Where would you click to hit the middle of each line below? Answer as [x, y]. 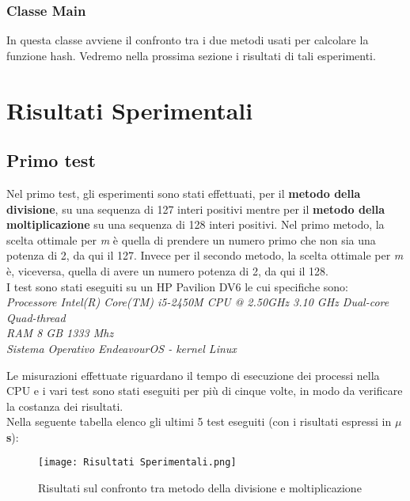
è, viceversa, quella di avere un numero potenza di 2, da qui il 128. [167, 270]
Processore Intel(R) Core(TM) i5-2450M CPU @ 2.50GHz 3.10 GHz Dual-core [198, 302]
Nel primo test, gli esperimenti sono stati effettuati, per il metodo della [184, 193]
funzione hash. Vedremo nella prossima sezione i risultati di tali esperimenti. [191, 55]
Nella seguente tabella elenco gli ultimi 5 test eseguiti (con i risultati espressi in [199, 421]
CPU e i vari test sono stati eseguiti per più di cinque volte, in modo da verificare [205, 391]
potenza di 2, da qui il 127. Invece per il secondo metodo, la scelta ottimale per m [205, 255]
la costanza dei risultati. [65, 406]
